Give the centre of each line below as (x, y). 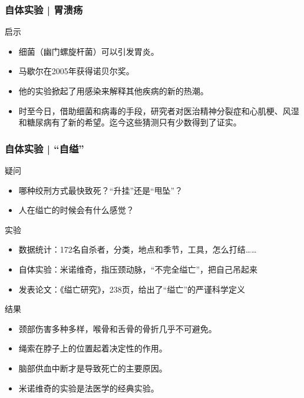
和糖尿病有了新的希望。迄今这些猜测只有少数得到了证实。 (130, 122)
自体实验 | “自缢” (44, 148)
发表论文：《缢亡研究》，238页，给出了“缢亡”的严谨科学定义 (132, 289)
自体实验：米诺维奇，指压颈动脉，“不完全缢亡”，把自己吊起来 (138, 269)
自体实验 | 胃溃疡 (44, 9)
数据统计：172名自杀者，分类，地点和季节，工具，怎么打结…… (138, 249)
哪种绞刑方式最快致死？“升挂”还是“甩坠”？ (101, 190)
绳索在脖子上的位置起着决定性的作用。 (93, 348)
